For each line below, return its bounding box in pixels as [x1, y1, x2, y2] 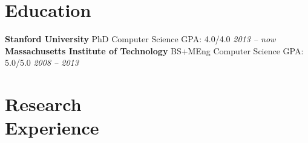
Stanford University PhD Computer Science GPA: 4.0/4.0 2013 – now [5, 33, 276, 45]
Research [5, 92, 82, 116]
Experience [5, 115, 99, 140]
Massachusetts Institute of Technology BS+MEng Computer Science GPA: [5, 44, 304, 57]
